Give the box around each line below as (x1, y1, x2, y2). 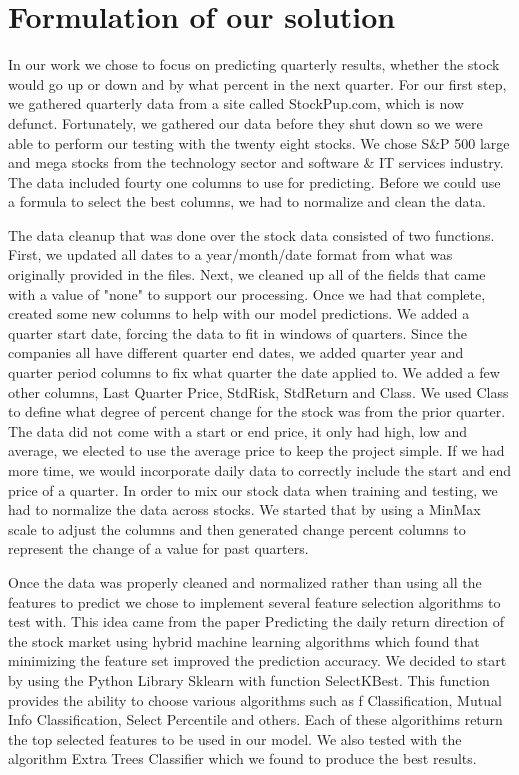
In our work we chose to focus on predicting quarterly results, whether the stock (8, 54, 500, 75)
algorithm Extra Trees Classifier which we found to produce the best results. (8, 748, 477, 769)
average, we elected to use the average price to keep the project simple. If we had (8, 440, 505, 461)
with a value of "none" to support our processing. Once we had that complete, (8, 283, 486, 304)
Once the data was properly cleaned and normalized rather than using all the (8, 571, 482, 592)
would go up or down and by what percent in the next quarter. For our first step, (8, 73, 507, 94)
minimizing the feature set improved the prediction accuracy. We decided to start (8, 650, 507, 671)
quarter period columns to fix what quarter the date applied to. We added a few (8, 362, 500, 383)
